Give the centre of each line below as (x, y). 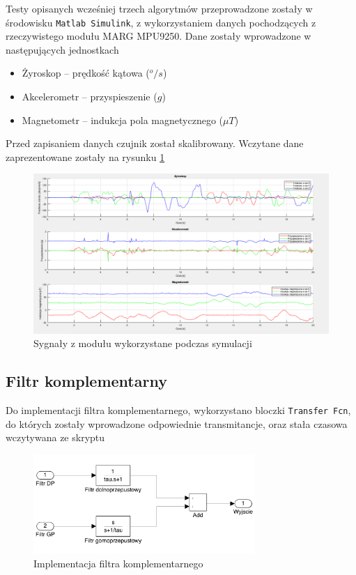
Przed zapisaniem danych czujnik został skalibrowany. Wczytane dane (155, 143)
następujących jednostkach (62, 49)
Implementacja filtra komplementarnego (118, 563)
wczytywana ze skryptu (55, 437)
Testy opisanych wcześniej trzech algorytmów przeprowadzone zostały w (159, 8)
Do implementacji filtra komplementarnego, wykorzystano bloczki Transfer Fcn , (178, 410)
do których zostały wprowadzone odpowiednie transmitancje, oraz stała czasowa (177, 423)
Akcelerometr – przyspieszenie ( (90, 97)
